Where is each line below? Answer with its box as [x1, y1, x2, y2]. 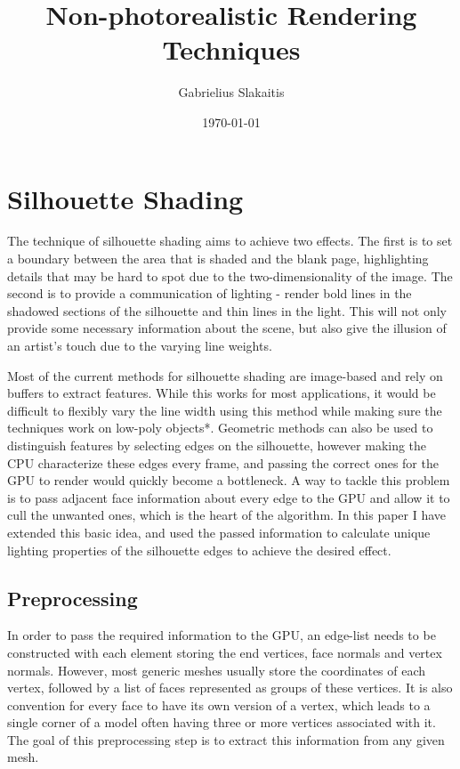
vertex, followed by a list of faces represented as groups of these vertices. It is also [7, 678, 453, 697]
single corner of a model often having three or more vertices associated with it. [7, 713, 436, 732]
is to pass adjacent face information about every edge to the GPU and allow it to [7, 488, 450, 506]
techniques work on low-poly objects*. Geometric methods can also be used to [7, 418, 433, 437]
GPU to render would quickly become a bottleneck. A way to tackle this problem [7, 471, 450, 490]
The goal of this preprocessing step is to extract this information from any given [7, 730, 445, 749]
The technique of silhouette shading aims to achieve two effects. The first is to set [7, 231, 453, 250]
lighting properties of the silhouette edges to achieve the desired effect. [7, 540, 391, 559]
